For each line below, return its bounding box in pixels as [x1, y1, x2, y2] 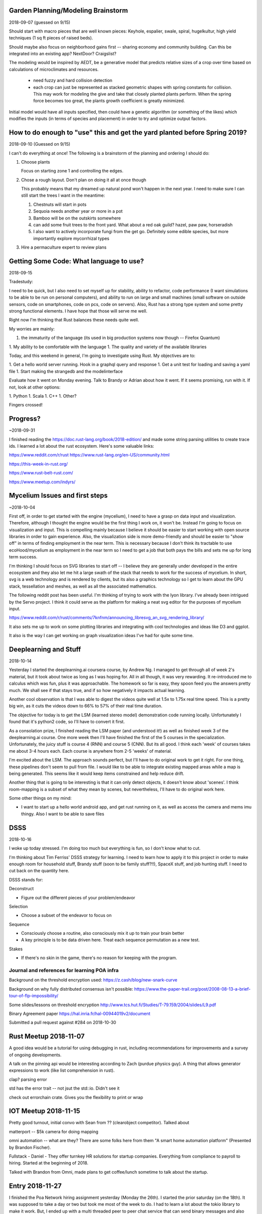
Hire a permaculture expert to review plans [21, 244, 107, 250]
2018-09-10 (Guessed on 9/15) [9, 141, 70, 147]
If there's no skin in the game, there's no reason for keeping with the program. [21, 955, 177, 961]
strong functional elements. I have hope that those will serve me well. [9, 308, 147, 314]
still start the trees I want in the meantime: [21, 192, 105, 199]
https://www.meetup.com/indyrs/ [9, 479, 76, 485]
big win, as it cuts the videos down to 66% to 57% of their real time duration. [9, 703, 163, 709]
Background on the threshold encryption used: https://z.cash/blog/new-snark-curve [9, 977, 178, 983]
